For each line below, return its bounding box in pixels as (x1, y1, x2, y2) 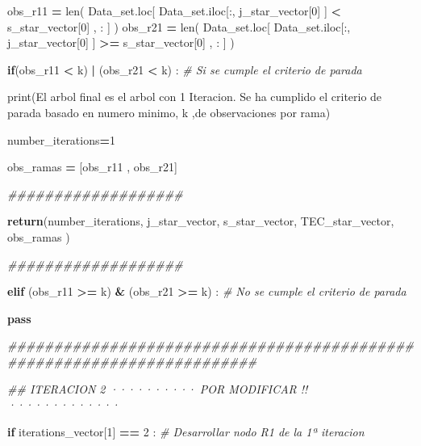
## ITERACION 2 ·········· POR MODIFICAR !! (7, 380, 308, 397)
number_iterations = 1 (7, 131, 116, 148)
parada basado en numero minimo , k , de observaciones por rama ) (7, 103, 331, 120)
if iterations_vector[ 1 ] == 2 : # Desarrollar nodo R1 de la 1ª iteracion (7, 423, 365, 440)
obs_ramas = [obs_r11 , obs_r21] (7, 158, 177, 175)
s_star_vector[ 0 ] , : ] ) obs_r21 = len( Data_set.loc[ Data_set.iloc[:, (7, 18, 351, 35)
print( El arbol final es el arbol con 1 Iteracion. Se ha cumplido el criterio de (7, 88, 382, 105)
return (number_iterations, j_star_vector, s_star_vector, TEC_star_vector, (7, 212, 394, 229)
